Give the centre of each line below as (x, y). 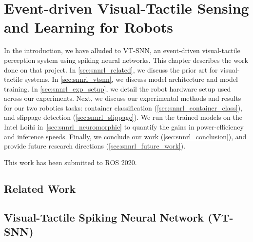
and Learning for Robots (89, 27)
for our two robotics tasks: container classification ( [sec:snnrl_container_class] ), (123, 107)
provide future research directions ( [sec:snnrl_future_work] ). (95, 146)
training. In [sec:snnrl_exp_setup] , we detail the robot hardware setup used (117, 88)
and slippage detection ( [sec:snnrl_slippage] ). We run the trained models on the (123, 117)
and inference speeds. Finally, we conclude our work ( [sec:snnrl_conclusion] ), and (125, 136)
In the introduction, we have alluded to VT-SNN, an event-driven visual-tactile (122, 50)
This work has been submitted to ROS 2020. (70, 162)
